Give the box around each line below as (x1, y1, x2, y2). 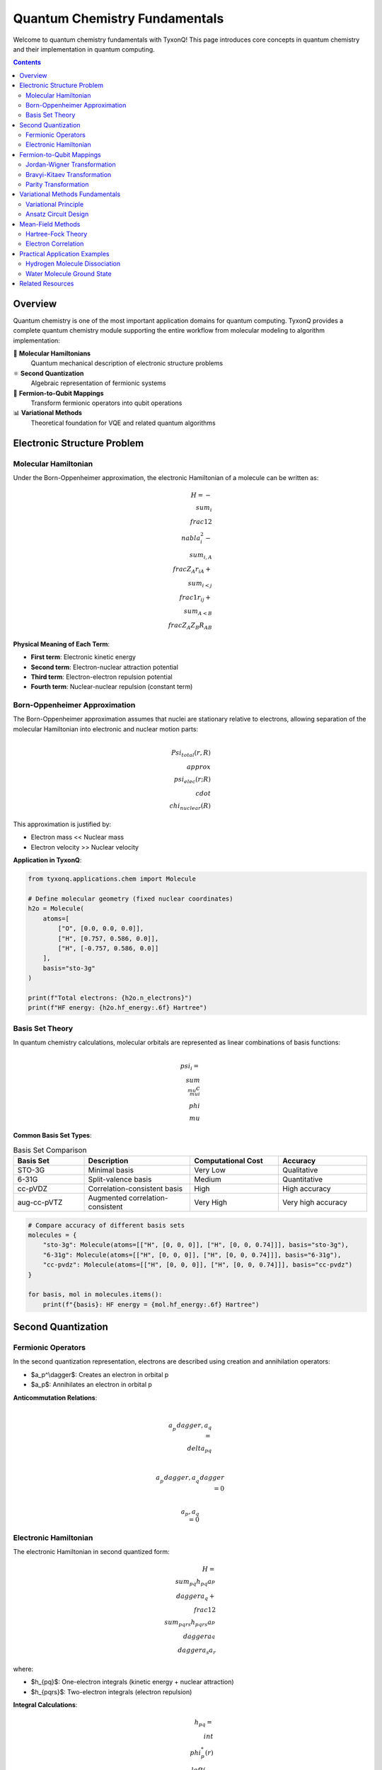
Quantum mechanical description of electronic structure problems (30, 359, 223, 367)
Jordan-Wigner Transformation (25, 160, 116, 169)
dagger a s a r (178, 1646, 216, 1656)
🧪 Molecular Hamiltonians (13, 349, 91, 358)
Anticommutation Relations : (13, 1393, 98, 1402)
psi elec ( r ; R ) (173, 775, 212, 785)
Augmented (88, 1193, 127, 1203)
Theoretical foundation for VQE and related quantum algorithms (30, 418, 216, 427)
